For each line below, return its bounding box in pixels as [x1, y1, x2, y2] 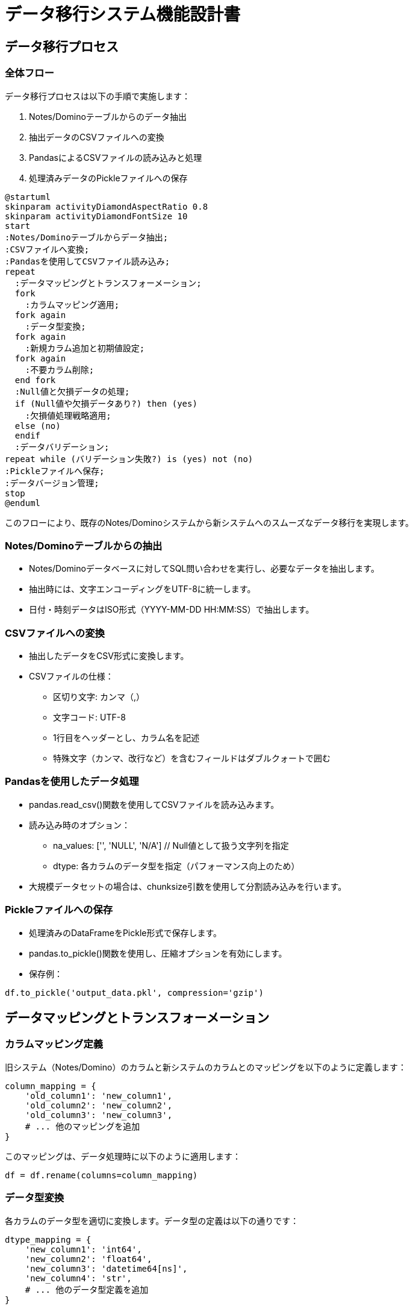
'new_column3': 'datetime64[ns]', [25, 1263, 188, 1273]
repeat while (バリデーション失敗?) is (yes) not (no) [5, 454, 253, 464]
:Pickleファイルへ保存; [5, 466, 105, 476]
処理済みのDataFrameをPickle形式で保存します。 [29, 927, 222, 938]
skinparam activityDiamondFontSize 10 [5, 211, 188, 221]
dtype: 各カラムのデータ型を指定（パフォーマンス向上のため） [53, 860, 300, 871]
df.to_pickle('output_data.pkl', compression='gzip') [5, 987, 264, 998]
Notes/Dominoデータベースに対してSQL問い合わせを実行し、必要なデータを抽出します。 [29, 563, 379, 574]
